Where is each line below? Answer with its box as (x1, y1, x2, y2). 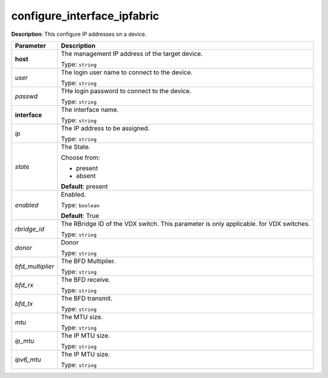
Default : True (61, 211, 100, 220)
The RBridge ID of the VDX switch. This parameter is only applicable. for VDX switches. (61, 219, 310, 228)
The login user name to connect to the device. (61, 68, 193, 76)
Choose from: (61, 153, 100, 161)
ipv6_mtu (15, 355, 41, 363)
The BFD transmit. (61, 294, 113, 303)
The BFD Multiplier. (61, 256, 115, 265)
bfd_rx (15, 281, 33, 289)
